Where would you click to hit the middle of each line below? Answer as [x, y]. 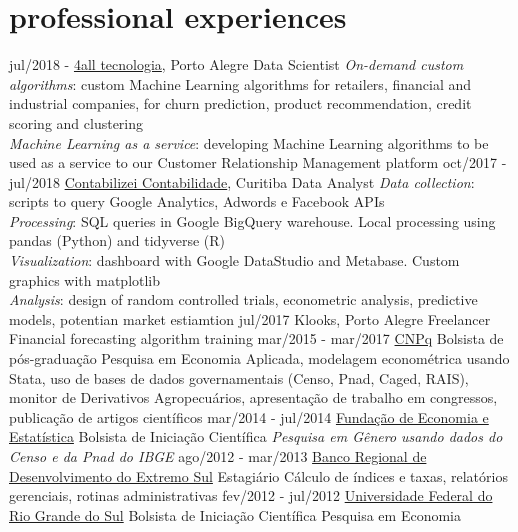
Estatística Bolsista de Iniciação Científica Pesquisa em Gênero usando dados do [256, 436]
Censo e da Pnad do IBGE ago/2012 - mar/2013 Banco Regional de [218, 456]
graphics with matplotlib [85, 279]
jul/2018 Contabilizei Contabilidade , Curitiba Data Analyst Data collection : [242, 181]
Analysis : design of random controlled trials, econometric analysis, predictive [243, 299]
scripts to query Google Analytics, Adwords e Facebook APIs [197, 201]
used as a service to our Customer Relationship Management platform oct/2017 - [258, 162]
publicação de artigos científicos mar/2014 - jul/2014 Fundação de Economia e [249, 416]
